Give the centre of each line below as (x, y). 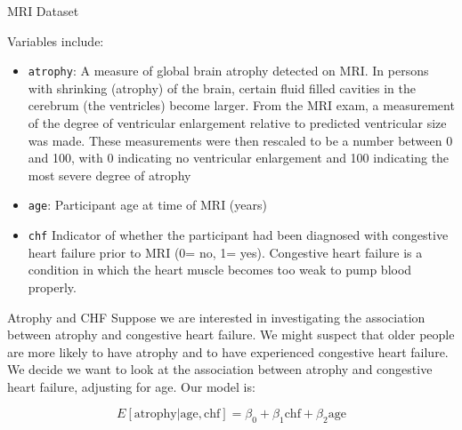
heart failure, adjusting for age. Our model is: (131, 386)
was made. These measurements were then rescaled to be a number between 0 (240, 140)
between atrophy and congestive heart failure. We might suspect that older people (231, 334)
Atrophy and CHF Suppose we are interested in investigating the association (216, 317)
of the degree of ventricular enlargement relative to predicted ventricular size (237, 123)
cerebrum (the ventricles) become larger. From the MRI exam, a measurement (241, 105)
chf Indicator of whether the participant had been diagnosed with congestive (238, 235)
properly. (52, 287)
